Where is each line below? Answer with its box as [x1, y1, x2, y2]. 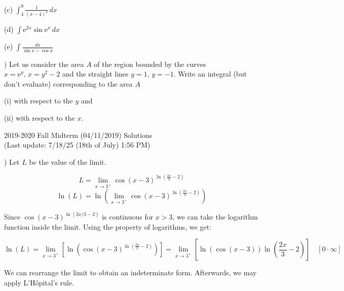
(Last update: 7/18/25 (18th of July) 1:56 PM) [4, 139, 150, 150]
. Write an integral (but [173, 68, 247, 79]
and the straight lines [62, 68, 129, 79]
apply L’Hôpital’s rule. [4, 277, 74, 287]
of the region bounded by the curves [94, 58, 206, 69]
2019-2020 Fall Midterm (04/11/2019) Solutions [4, 129, 152, 140]
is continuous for [102, 211, 154, 222]
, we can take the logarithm [172, 211, 258, 222]
